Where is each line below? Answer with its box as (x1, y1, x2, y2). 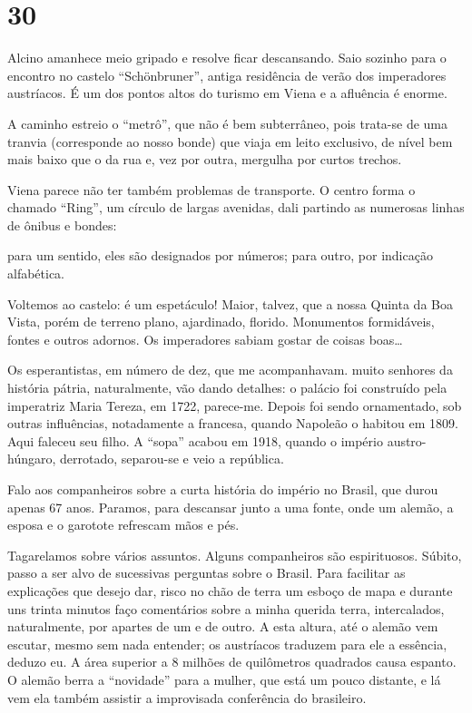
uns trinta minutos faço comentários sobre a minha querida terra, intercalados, (7, 599, 445, 618)
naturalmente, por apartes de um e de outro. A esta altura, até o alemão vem (7, 617, 438, 636)
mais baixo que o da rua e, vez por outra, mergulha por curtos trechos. (7, 150, 402, 169)
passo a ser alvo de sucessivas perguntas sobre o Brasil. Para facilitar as (7, 563, 406, 582)
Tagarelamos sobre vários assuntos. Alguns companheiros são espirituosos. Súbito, (7, 545, 462, 564)
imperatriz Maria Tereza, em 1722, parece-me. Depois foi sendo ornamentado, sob (7, 396, 462, 415)
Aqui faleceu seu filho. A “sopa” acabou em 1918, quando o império (7, 431, 383, 450)
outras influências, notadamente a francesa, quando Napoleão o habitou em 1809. (7, 414, 458, 433)
